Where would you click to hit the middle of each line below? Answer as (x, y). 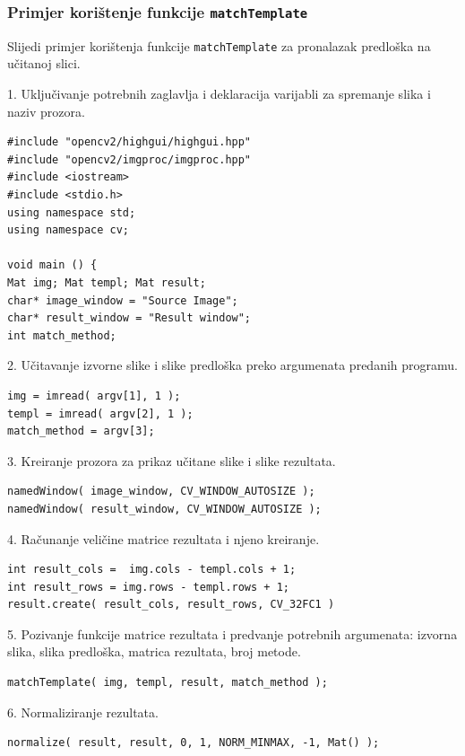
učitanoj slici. (44, 63)
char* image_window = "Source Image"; (123, 300)
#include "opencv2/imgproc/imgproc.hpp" (129, 159)
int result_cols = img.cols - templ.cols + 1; (152, 570)
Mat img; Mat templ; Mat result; (107, 282)
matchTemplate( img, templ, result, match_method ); (168, 683)
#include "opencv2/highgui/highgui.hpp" (129, 142)
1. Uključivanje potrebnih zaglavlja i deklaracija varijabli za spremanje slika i (219, 94)
